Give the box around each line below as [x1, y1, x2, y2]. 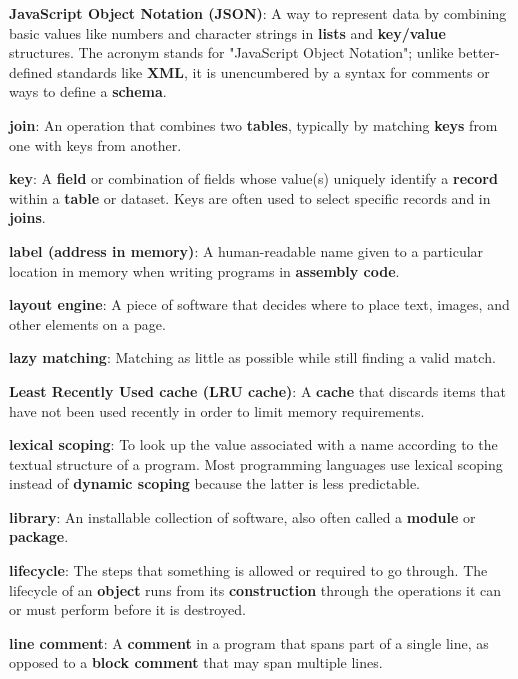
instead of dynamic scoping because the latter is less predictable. [9, 473, 421, 494]
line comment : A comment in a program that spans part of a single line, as [9, 632, 489, 653]
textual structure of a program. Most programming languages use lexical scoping [9, 453, 503, 474]
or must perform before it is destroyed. [9, 599, 246, 620]
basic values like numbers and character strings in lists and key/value [9, 22, 446, 43]
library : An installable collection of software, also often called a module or [9, 506, 476, 527]
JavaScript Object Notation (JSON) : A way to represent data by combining [9, 3, 507, 23]
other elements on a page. [9, 313, 166, 334]
